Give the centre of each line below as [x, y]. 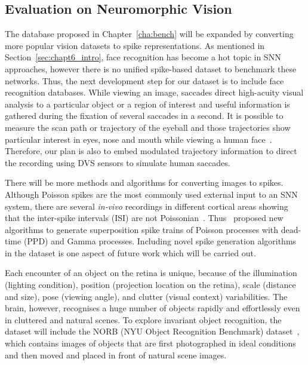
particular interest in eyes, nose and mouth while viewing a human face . [138, 139]
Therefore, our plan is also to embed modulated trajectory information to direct [151, 151]
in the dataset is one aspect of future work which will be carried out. [130, 252]
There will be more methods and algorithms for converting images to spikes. [144, 183]
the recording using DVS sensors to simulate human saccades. [118, 162]
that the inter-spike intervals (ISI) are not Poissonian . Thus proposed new [144, 218]
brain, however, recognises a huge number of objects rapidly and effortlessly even [153, 308]
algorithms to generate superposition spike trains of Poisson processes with [142, 229]
